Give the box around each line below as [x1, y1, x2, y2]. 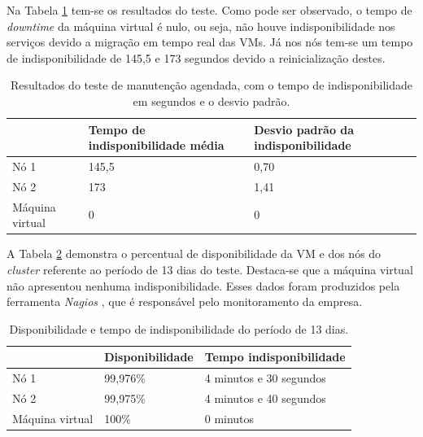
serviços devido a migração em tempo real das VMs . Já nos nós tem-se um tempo [7, 33, 413, 50]
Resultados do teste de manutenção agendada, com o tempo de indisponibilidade [10, 76, 412, 94]
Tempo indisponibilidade [204, 348, 346, 365]
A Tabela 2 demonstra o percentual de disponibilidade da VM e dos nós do [7, 245, 382, 262]
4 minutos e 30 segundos [204, 369, 326, 387]
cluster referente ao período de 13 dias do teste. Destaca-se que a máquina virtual [7, 260, 413, 277]
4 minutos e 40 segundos [204, 390, 326, 407]
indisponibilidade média [88, 137, 225, 154]
